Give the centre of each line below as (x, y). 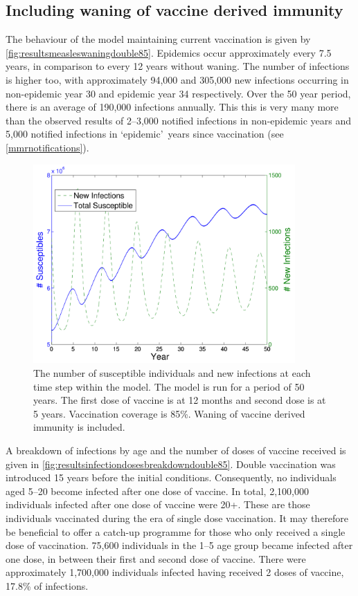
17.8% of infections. (47, 585)
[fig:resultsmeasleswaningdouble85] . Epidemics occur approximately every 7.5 (169, 52)
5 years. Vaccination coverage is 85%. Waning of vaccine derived (169, 413)
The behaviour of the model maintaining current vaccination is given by (158, 39)
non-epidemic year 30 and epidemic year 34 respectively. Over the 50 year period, (178, 93)
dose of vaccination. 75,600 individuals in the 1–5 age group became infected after (179, 545)
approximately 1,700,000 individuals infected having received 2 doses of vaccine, (175, 572)
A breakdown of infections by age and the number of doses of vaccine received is (176, 450)
